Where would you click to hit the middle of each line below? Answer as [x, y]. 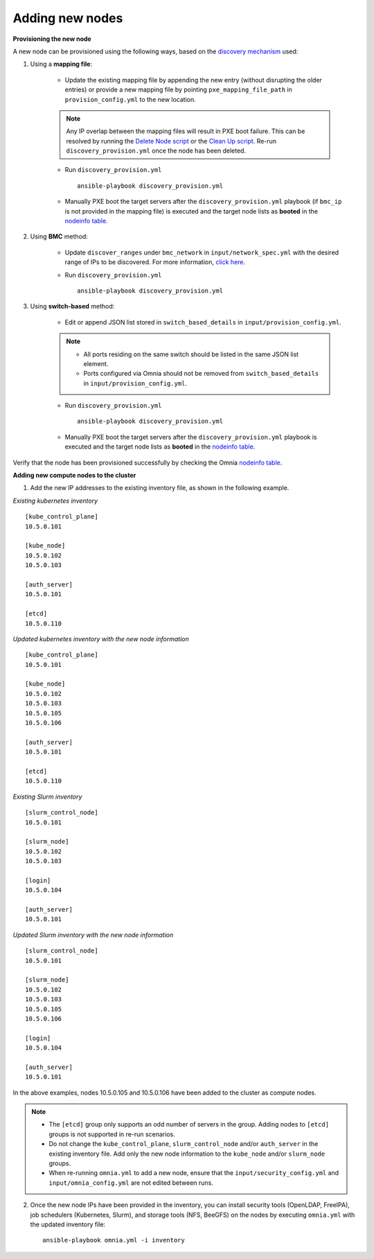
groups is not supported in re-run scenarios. [112, 1134]
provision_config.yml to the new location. [131, 99]
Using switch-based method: [72, 306]
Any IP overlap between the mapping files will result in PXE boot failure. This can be [186, 131]
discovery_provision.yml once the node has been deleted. [156, 151]
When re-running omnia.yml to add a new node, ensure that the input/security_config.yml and [194, 1173]
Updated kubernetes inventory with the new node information [101, 639]
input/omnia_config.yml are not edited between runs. [131, 1183]
